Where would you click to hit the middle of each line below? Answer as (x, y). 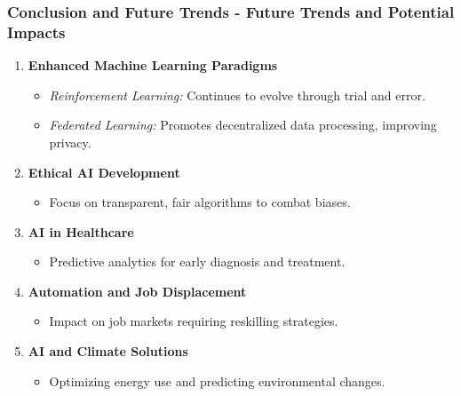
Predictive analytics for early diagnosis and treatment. (197, 261)
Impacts (36, 32)
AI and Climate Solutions (108, 351)
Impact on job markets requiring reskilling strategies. (194, 321)
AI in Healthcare (81, 231)
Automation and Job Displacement (137, 291)
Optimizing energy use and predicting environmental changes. (217, 380)
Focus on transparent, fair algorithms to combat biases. (200, 202)
